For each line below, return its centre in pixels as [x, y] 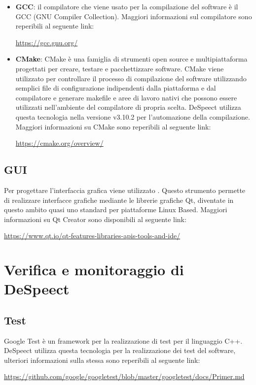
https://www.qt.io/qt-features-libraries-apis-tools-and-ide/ [92, 236]
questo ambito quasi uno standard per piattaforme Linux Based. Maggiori [116, 209]
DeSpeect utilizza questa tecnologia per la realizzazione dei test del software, [120, 350]
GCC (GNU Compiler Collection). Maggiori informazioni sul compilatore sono [134, 16]
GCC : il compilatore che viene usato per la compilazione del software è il [127, 6]
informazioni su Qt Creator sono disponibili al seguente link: [95, 219]
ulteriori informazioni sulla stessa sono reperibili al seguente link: [102, 360]
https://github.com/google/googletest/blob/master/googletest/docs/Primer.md [124, 376]
